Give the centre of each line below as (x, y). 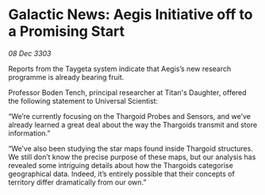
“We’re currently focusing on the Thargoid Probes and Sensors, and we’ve (130, 116)
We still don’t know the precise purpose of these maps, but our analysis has (132, 157)
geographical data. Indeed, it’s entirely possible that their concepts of (122, 174)
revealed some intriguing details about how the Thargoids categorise (121, 165)
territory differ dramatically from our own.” (77, 182)
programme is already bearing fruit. (66, 77)
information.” (29, 133)
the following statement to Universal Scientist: (83, 101)
